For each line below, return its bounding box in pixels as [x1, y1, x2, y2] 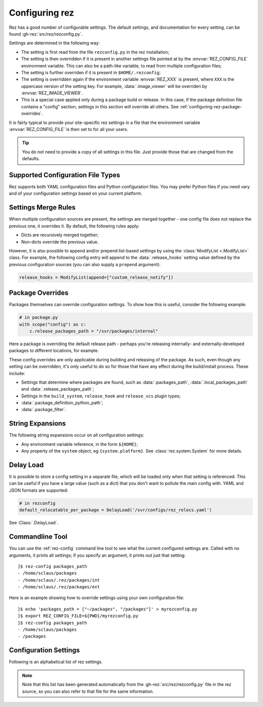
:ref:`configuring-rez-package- [179, 104, 242, 109]
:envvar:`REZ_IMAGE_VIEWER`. [21, 90, 83, 96]
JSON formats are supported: [9, 487, 68, 493]
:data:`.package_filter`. [21, 407, 67, 413]
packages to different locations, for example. [9, 348, 99, 353]
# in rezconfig [19, 500, 56, 506]
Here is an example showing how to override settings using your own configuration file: [9, 595, 185, 601]
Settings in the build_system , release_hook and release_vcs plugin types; [21, 393, 181, 399]
